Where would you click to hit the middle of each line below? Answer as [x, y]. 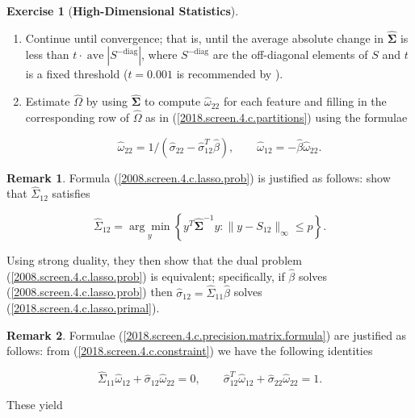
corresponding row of [77, 117]
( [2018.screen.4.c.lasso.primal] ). [83, 308]
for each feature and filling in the [305, 101]
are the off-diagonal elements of [290, 54]
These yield [35, 404]
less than [47, 54]
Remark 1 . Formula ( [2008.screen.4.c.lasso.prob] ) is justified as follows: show [199, 177]
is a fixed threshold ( [77, 74]
